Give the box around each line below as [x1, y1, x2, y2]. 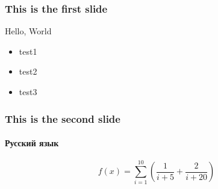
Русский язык [5, 137, 59, 149]
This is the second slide [5, 111, 120, 126]
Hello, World [5, 25, 52, 37]
